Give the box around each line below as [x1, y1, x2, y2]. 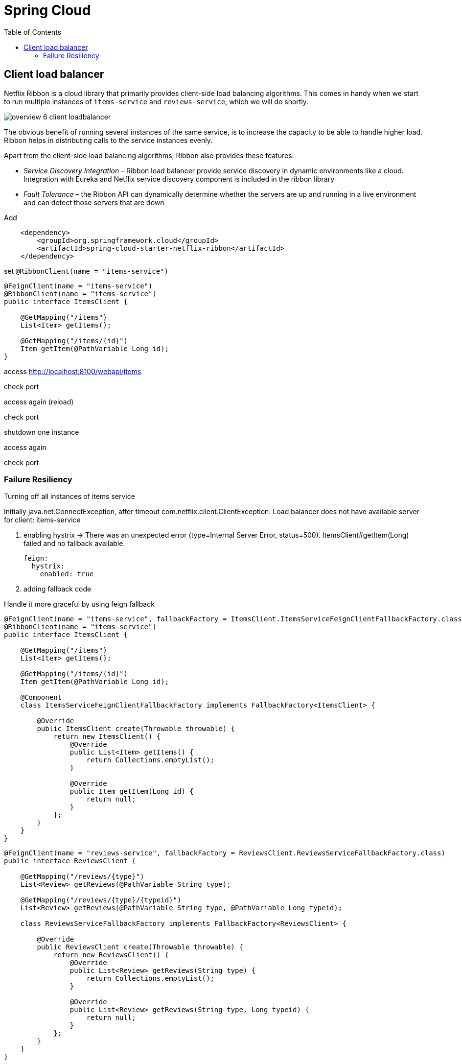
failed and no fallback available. [23, 539, 125, 548]
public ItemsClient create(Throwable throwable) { [37, 725, 235, 733]
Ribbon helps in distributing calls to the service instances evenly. [4, 136, 213, 144]
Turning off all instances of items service [4, 492, 135, 501]
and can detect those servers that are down [23, 198, 164, 207]
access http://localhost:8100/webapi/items [4, 367, 141, 376]
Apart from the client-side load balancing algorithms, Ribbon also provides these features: [4, 151, 294, 160]
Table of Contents [4, 27, 62, 36]
